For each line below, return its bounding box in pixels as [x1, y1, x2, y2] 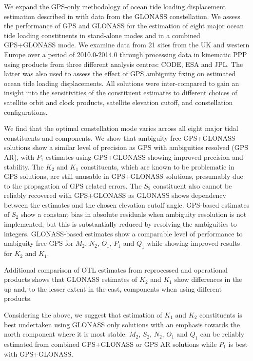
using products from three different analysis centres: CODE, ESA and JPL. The [4, 59, 243, 69]
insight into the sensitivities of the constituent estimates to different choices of [4, 87, 237, 98]
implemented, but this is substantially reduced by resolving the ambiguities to [4, 219, 237, 229]
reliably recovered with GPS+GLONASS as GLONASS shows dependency [4, 190, 226, 200]
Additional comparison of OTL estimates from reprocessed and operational [4, 264, 228, 275]
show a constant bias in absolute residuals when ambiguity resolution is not [20, 209, 247, 219]
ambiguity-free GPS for [4, 238, 74, 248]
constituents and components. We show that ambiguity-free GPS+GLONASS [4, 132, 235, 143]
